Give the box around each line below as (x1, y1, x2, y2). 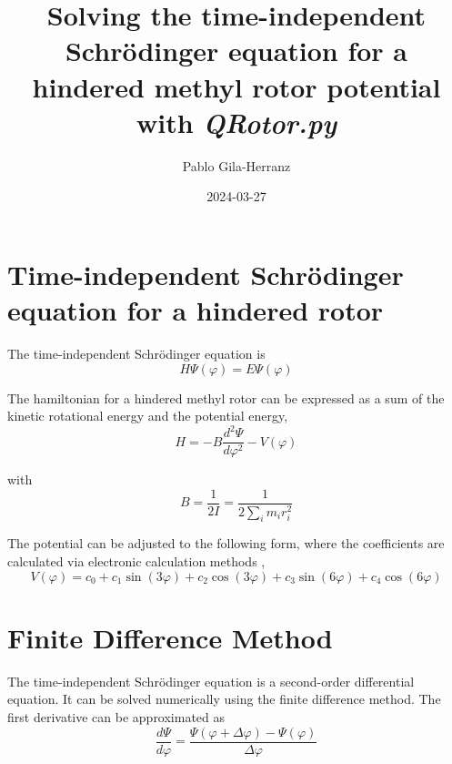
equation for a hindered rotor (7, 291, 384, 329)
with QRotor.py (136, 103, 336, 141)
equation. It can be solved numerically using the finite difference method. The (7, 689, 441, 708)
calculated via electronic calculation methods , (7, 552, 266, 571)
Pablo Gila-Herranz (182, 156, 291, 175)
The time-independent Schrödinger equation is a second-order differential (7, 671, 415, 690)
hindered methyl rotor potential (32, 67, 441, 105)
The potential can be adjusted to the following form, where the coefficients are (7, 534, 445, 553)
